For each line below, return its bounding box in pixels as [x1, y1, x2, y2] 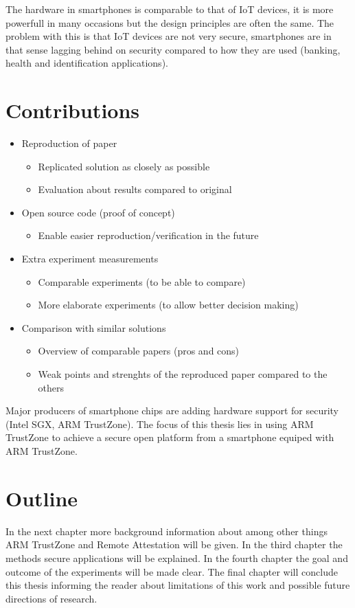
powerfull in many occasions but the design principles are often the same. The [5, 15, 334, 30]
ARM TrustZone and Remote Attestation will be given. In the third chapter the [5, 537, 343, 552]
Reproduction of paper [21, 136, 117, 150]
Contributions [5, 96, 140, 124]
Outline [5, 484, 78, 512]
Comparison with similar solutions [21, 320, 166, 335]
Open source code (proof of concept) [21, 205, 175, 219]
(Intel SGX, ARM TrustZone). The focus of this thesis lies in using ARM [5, 416, 314, 431]
